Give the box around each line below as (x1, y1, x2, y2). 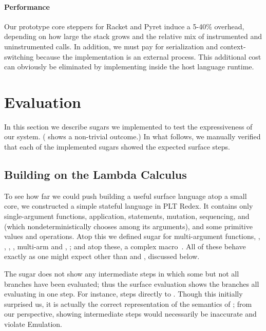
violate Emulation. (4, 319, 62, 329)
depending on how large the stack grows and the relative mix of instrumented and (4, 31, 262, 42)
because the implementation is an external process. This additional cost (35, 51, 261, 62)
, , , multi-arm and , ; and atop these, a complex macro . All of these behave (4, 241, 246, 251)
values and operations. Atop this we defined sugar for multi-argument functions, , (4, 231, 260, 242)
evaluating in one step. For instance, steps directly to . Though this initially (4, 288, 243, 299)
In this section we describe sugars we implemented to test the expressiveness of (4, 121, 253, 132)
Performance (4, 1, 50, 12)
